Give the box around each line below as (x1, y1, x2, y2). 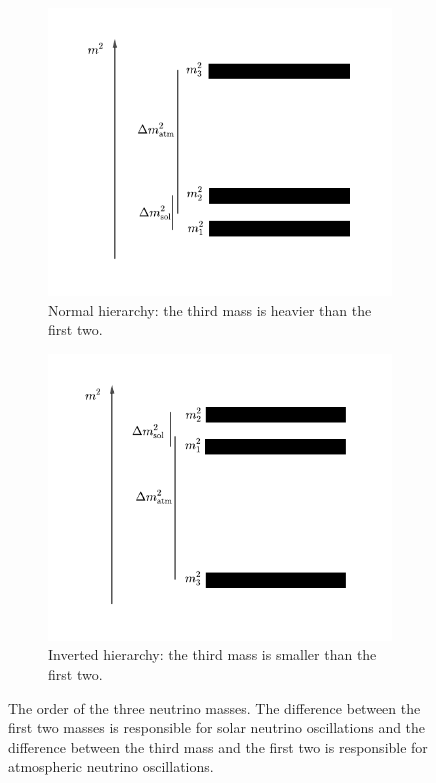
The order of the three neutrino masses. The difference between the (8, 697, 421, 718)
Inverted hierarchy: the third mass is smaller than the (48, 644, 377, 665)
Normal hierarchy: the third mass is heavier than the (48, 299, 372, 320)
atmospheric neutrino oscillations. (8, 756, 214, 777)
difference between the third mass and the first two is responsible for (8, 736, 428, 757)
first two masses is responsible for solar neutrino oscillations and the (8, 717, 426, 738)
